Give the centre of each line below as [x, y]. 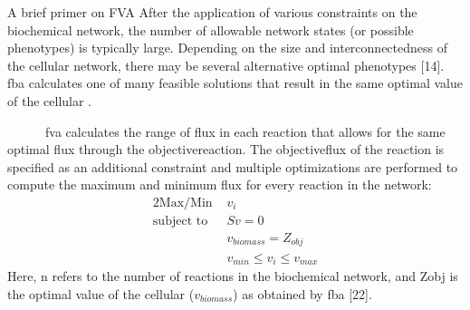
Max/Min [186, 203]
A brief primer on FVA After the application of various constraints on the [212, 12]
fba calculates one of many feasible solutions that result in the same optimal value [235, 83]
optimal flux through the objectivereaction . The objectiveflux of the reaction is [226, 149]
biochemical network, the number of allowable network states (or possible [211, 29]
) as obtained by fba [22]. [302, 293]
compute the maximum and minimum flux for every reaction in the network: [220, 184]
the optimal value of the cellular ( [101, 293]
